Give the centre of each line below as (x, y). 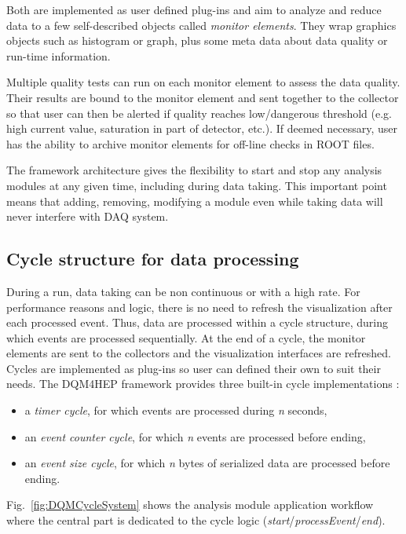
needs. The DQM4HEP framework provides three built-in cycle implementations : (203, 384)
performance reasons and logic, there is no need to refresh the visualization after (199, 307)
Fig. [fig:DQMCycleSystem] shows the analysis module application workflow (190, 505)
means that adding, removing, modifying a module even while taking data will (195, 201)
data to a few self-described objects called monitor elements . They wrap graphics (201, 25)
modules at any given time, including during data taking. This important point (197, 185)
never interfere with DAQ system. (88, 216)
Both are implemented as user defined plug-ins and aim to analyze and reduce (194, 9)
